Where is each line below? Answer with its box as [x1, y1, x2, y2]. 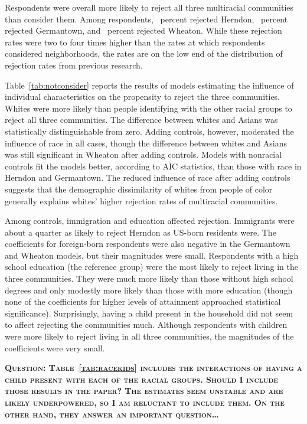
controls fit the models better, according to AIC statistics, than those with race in [5, 159, 302, 172]
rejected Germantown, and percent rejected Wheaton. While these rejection [5, 24, 282, 37]
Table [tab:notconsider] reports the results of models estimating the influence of [5, 79, 294, 91]
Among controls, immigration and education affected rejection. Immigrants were [5, 214, 295, 227]
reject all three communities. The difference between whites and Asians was [5, 113, 278, 126]
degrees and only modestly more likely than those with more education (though [5, 283, 293, 296]
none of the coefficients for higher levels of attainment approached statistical [5, 295, 281, 308]
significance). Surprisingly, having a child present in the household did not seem [5, 306, 293, 319]
